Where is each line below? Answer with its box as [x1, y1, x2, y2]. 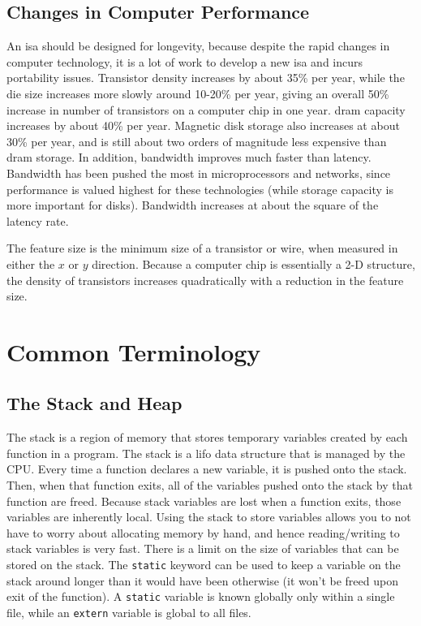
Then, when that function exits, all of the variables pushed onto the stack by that [6, 477, 413, 494]
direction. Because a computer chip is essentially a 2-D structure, [92, 255, 415, 272]
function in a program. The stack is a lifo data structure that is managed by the [6, 444, 406, 461]
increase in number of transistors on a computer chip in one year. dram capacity [6, 101, 406, 118]
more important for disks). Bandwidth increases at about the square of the [6, 196, 379, 214]
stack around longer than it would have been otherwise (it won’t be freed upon [6, 572, 398, 589]
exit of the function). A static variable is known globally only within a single [6, 588, 395, 605]
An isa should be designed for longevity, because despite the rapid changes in [6, 37, 390, 54]
